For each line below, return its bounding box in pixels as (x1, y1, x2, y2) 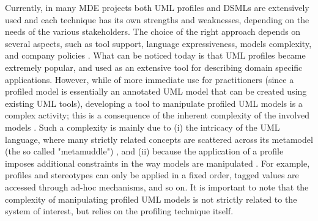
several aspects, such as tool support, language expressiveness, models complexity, (5, 37, 312, 49)
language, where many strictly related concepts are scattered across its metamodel (5, 132, 313, 145)
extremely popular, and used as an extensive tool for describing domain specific (5, 60, 303, 73)
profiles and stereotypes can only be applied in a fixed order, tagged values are (5, 168, 299, 181)
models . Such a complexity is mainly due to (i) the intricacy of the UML (5, 120, 280, 133)
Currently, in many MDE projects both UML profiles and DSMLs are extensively (5, 1, 309, 13)
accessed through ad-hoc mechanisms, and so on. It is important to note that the (5, 180, 309, 193)
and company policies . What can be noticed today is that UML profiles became (5, 49, 306, 62)
